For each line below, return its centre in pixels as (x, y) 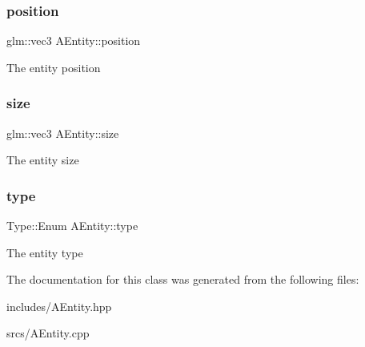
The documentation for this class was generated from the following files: (183, 279)
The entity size (43, 160)
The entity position (54, 67)
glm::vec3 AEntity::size (63, 133)
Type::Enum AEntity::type (72, 226)
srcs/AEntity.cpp (48, 333)
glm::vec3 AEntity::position (74, 40)
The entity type (45, 252)
